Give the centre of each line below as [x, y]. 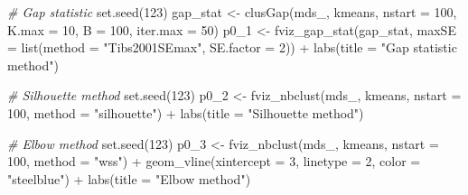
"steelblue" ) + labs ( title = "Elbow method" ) [129, 178]
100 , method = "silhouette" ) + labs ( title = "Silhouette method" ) [186, 112]
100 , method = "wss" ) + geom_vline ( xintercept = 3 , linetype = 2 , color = [214, 161]
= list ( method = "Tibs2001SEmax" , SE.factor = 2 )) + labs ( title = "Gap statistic [232, 47]
